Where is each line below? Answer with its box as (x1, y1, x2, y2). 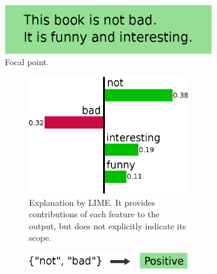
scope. (29, 231, 52, 244)
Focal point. (5, 56, 49, 68)
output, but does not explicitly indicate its (29, 219, 186, 232)
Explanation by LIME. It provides (29, 196, 156, 208)
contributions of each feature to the (29, 208, 160, 220)
